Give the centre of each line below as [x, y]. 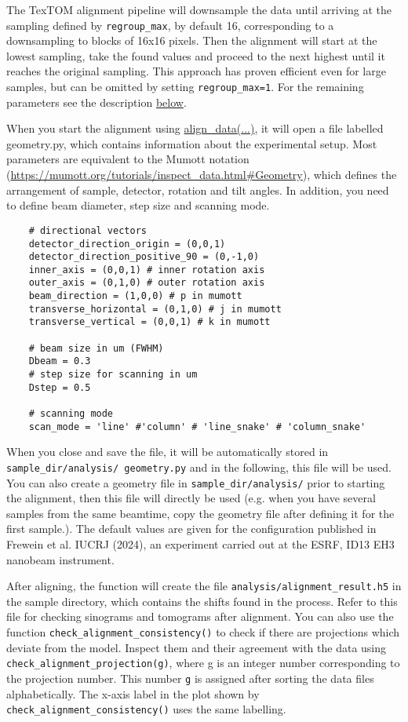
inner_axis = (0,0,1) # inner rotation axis [147, 270]
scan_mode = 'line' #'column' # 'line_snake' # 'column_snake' [197, 427]
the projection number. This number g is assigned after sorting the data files [190, 678]
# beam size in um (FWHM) [96, 348]
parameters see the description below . [97, 102]
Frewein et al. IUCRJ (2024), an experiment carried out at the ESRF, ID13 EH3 [200, 544]
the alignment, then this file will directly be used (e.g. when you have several [191, 498]
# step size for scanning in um [113, 375]
